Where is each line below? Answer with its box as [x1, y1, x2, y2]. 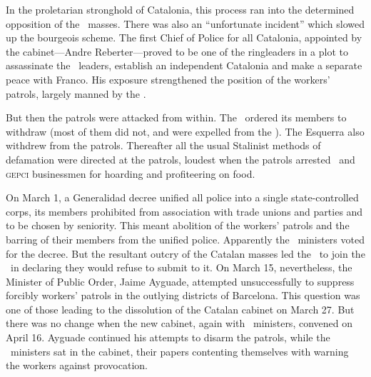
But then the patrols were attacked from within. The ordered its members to [6, 110, 347, 125]
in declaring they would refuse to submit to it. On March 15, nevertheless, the [10, 260, 352, 275]
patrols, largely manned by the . [6, 86, 146, 101]
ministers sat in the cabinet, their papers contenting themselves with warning [10, 343, 349, 358]
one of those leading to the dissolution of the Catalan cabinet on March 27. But [6, 301, 355, 316]
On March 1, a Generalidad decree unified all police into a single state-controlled [6, 190, 359, 205]
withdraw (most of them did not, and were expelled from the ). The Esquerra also [6, 124, 365, 139]
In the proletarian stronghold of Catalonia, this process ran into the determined [6, 2, 355, 16]
